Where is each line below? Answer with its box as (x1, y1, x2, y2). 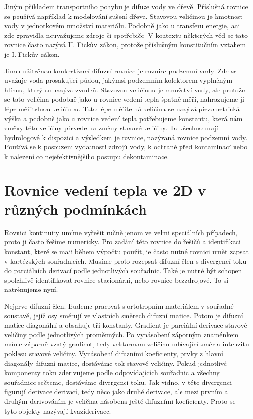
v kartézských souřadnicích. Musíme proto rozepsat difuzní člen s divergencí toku (4, 255, 247, 266)
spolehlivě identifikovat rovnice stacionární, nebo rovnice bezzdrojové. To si (4, 274, 229, 285)
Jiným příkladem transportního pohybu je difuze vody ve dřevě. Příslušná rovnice (4, 1, 248, 11)
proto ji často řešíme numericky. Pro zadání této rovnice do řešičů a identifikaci (4, 237, 241, 247)
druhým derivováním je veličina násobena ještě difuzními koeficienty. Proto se (4, 396, 235, 406)
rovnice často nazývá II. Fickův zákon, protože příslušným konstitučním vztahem (4, 39, 246, 50)
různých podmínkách (4, 199, 147, 219)
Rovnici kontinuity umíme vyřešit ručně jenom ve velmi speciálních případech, (4, 227, 237, 237)
